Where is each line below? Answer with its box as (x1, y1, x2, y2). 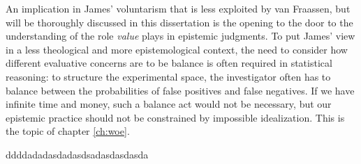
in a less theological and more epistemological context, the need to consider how (6, 42, 348, 56)
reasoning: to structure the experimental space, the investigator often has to (6, 69, 331, 83)
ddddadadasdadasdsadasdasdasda (6, 147, 149, 161)
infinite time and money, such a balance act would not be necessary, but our (6, 97, 332, 111)
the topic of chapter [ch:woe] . (6, 124, 130, 138)
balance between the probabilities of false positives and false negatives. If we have (6, 83, 355, 97)
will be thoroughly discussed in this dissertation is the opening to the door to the (6, 15, 353, 29)
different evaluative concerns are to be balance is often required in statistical (6, 56, 332, 70)
